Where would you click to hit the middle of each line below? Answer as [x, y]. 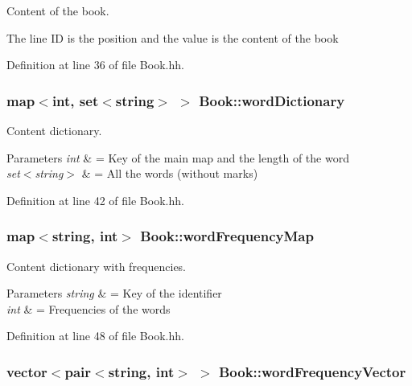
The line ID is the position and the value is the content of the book [173, 37]
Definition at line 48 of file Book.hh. [95, 336]
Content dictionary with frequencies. [97, 266]
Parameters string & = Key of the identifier [114, 293]
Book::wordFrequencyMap [227, 236]
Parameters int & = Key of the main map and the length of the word [178, 157]
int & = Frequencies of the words [89, 308]
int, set [75, 100]
